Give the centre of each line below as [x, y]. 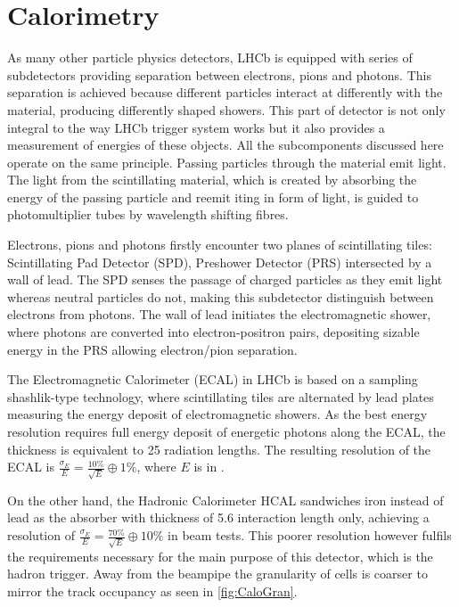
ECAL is [31, 467]
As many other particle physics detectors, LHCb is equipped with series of [210, 57]
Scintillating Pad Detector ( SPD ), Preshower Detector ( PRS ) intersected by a [220, 262]
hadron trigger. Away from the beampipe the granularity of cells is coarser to [217, 574]
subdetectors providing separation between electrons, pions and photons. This [219, 74]
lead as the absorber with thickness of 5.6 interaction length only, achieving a [218, 517]
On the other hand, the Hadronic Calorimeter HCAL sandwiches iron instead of [225, 500]
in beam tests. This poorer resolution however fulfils [310, 535]
